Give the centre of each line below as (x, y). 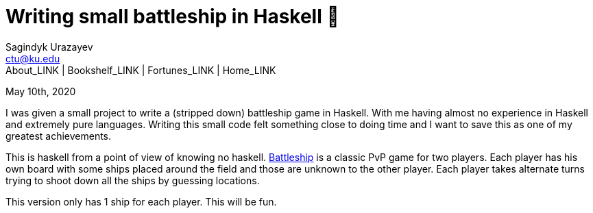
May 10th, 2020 (41, 91)
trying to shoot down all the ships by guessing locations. (133, 180)
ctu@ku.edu (33, 58)
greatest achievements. (59, 136)
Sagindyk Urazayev (49, 47)
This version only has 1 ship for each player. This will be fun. (141, 201)
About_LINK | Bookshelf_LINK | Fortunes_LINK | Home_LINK (141, 70)
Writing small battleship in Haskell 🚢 (172, 16)
